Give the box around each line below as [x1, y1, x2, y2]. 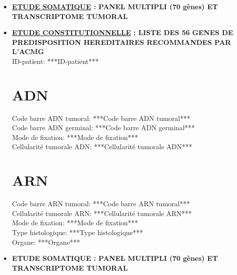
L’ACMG [12, 46, 44, 57]
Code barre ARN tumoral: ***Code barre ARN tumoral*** [12, 198, 190, 209]
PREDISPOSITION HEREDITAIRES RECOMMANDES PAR [12, 37, 231, 47]
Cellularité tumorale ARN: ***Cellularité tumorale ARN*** [12, 208, 192, 218]
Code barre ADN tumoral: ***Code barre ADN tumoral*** [12, 113, 191, 123]
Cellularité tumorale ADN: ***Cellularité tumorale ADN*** [12, 141, 193, 152]
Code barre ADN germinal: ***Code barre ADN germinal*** [12, 122, 195, 133]
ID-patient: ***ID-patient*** [12, 56, 99, 66]
